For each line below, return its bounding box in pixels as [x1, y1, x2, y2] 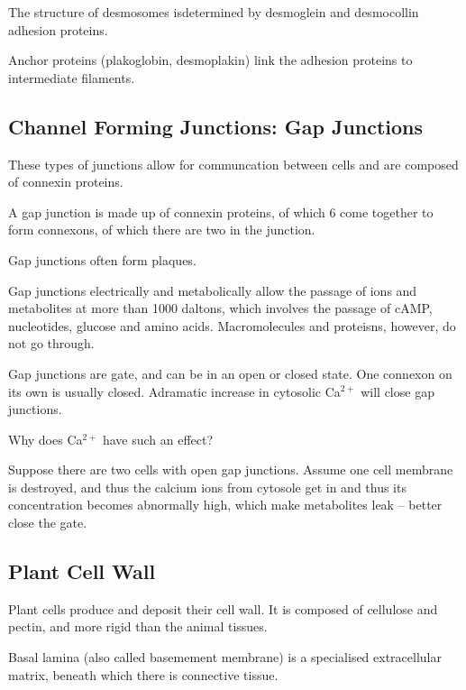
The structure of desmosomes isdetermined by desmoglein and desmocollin [8, 3, 419, 21]
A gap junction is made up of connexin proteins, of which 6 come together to [8, 202, 434, 221]
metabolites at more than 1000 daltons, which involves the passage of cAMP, [8, 299, 433, 317]
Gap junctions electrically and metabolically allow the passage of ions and [8, 281, 417, 299]
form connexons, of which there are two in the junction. [8, 220, 315, 239]
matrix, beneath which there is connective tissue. [8, 665, 279, 684]
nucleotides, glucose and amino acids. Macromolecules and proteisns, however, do [8, 316, 456, 335]
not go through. [8, 334, 95, 353]
